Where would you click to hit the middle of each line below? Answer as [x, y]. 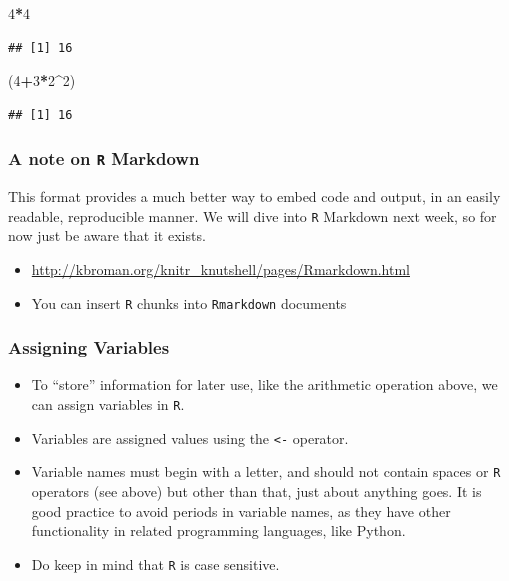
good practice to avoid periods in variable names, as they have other [241, 510]
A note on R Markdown [104, 158]
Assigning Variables [89, 347]
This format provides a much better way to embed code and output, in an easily [254, 196]
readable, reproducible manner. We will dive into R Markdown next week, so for [252, 215]
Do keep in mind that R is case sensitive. [155, 563]
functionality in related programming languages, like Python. [218, 530]
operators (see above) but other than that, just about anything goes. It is [256, 491]
